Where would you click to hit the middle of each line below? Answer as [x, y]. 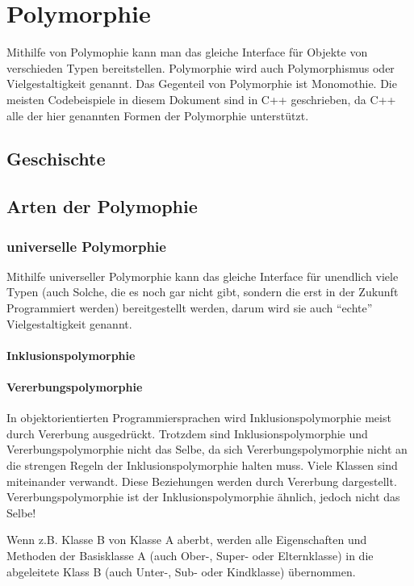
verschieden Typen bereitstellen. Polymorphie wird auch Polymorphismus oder [201, 67]
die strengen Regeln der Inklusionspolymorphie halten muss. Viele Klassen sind [202, 465]
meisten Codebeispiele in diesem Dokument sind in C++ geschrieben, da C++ [201, 99]
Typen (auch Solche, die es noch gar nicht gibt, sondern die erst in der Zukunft [203, 292]
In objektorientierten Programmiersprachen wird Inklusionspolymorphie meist [199, 418]
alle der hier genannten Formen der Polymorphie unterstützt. [158, 115]
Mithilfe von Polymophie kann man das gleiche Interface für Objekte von [187, 52]
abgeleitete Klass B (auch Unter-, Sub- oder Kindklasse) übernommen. [181, 571]
